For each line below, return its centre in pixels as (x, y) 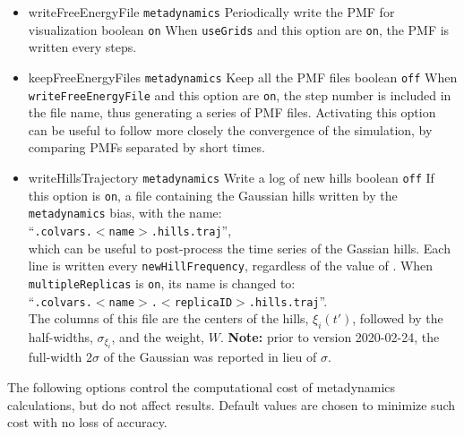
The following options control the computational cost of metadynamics (202, 386)
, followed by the (398, 318)
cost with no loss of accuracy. (87, 422)
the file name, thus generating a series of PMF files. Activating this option (232, 112)
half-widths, (60, 336)
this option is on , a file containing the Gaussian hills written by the (213, 195)
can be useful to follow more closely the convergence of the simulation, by (230, 129)
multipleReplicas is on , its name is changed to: (162, 283)
